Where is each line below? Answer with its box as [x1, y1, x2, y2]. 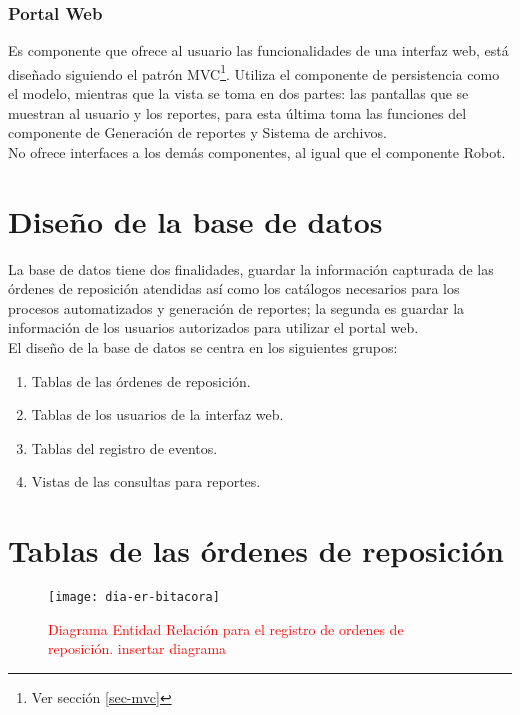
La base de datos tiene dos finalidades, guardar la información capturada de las [8, 258, 494, 279]
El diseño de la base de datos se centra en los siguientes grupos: [8, 336, 398, 357]
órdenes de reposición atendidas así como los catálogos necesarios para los [8, 278, 460, 299]
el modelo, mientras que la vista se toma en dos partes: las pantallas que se [8, 83, 469, 104]
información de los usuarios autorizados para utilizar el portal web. [8, 317, 419, 338]
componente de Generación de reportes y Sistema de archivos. [8, 122, 387, 143]
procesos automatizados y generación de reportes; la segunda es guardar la [8, 297, 465, 318]
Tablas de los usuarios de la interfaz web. [31, 404, 284, 425]
